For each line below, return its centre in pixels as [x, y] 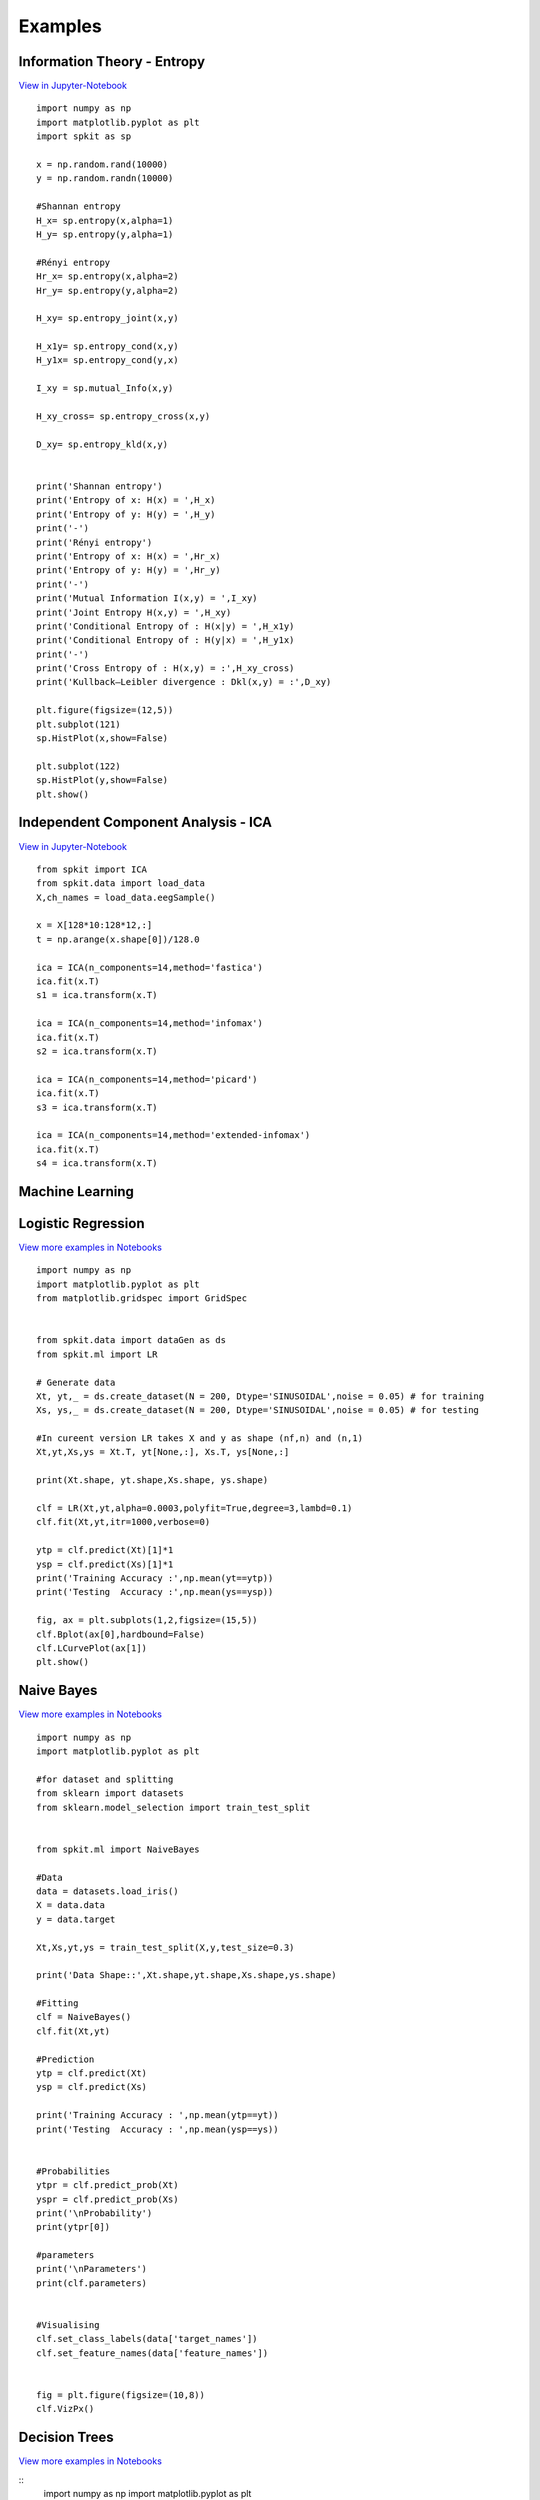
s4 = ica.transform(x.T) [97, 1163]
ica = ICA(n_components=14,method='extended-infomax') [173, 1135]
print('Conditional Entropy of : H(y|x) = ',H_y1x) [165, 640]
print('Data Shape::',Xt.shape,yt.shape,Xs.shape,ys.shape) [186, 1975]
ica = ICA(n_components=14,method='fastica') [150, 967]
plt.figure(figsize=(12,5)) [105, 710]
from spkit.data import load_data [120, 883]
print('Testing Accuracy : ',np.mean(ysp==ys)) [157, 2129]
